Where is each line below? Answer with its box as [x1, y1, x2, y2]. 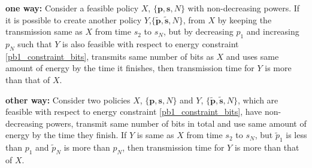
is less [286, 129, 307, 141]
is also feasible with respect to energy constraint [62, 37, 239, 50]
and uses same [226, 50, 279, 62]
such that [17, 37, 52, 50]
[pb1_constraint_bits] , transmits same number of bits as [5, 50, 214, 62]
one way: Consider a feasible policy [5, 2, 139, 14]
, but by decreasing [163, 25, 234, 38]
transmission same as [5, 25, 83, 38]
